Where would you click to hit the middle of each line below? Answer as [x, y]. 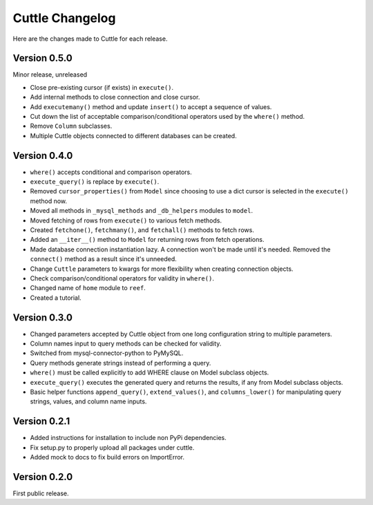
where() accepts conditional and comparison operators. [111, 172]
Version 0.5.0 [42, 58]
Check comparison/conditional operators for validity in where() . [122, 278]
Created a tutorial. [56, 298]
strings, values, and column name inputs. [88, 401]
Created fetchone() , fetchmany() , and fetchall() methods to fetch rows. [142, 230]
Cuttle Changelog [64, 18]
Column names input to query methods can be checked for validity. [126, 344]
